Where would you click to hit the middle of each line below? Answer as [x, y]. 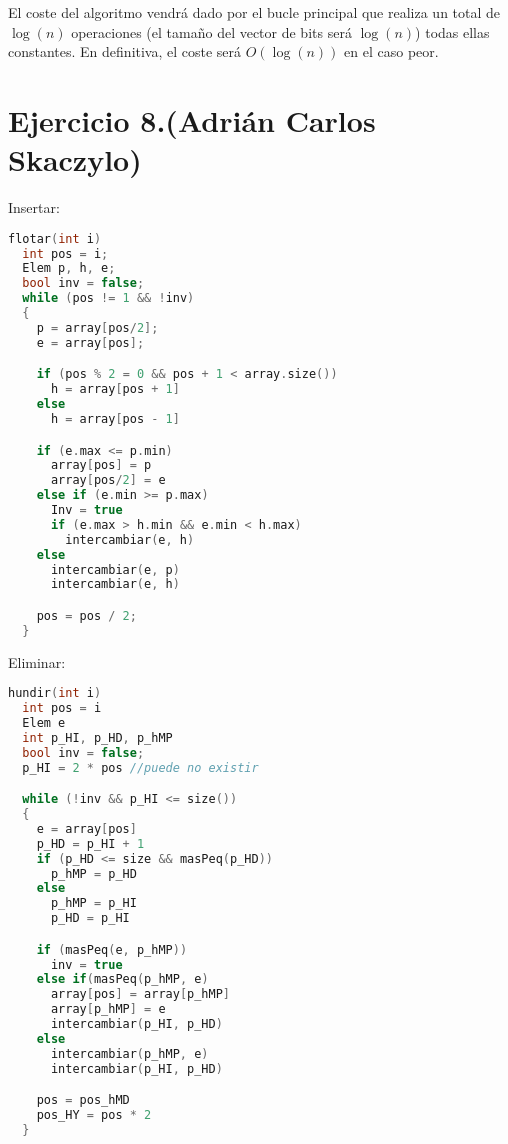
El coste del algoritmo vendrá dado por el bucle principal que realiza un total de [254, 12]
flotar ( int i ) [55, 238]
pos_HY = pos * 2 [94, 1115]
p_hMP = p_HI [93, 903]
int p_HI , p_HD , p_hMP [97, 737]
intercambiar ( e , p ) [115, 569]
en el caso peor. [391, 51]
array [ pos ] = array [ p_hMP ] [140, 994]
